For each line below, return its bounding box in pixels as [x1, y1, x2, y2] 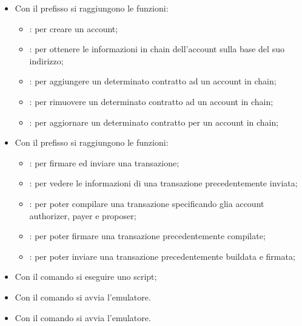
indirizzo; [29, 54, 64, 67]
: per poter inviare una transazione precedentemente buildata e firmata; [29, 250, 295, 262]
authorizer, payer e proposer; [29, 209, 136, 222]
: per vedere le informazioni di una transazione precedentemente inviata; [29, 177, 298, 189]
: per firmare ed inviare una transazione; [29, 156, 180, 169]
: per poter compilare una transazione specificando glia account [29, 197, 264, 209]
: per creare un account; [29, 22, 118, 35]
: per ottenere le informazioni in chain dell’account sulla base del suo [29, 42, 284, 55]
